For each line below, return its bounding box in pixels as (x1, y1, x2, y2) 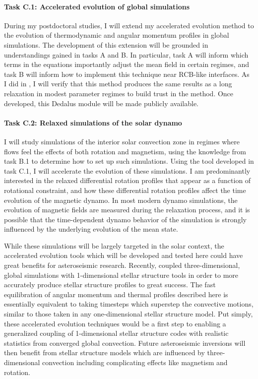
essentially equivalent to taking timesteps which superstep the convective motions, (4, 299, 254, 309)
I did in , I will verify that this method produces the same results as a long (4, 78, 232, 89)
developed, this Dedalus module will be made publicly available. (4, 98, 198, 108)
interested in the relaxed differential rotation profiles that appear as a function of (4, 175, 251, 186)
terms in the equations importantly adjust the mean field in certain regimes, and (4, 59, 249, 69)
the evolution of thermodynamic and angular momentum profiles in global (4, 30, 229, 40)
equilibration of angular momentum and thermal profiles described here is (4, 289, 228, 299)
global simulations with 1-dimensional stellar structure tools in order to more (4, 269, 239, 280)
